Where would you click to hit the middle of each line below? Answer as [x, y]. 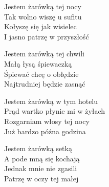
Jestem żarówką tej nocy [43, 6]
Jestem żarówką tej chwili [44, 54]
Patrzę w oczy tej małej [41, 178]
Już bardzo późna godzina [45, 131]
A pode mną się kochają [42, 158]
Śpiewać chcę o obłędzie [41, 74]
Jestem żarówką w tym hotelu [51, 101]
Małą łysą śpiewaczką [38, 63]
